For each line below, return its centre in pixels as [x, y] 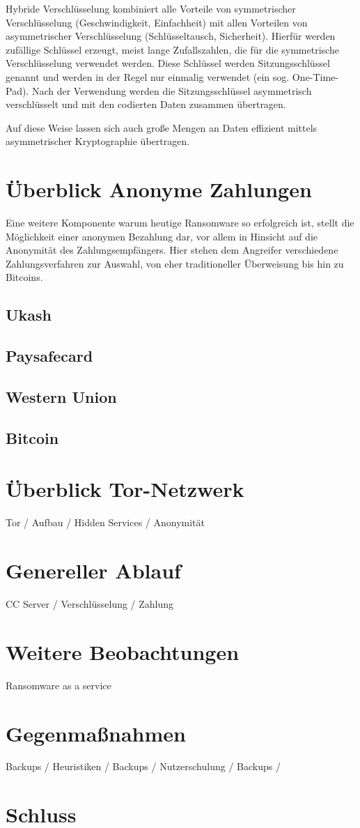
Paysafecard [49, 356]
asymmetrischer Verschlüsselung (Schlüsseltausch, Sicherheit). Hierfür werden [171, 36]
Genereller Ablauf [93, 570]
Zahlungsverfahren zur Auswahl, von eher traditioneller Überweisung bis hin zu [175, 263]
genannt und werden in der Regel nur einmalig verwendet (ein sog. [148, 76]
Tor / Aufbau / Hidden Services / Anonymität [105, 522]
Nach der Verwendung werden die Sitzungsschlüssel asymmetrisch [172, 90]
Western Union [61, 396]
